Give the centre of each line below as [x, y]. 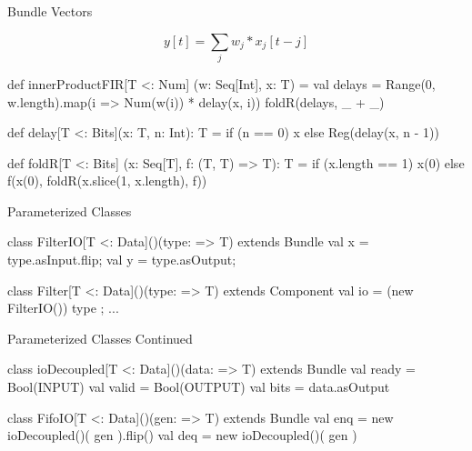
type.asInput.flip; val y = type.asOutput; [122, 260]
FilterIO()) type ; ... [63, 308]
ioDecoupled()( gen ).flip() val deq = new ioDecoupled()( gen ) [182, 435]
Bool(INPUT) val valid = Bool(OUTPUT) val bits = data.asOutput [199, 387]
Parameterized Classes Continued [100, 338]
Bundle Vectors [50, 11]
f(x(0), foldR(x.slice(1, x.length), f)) [107, 180]
